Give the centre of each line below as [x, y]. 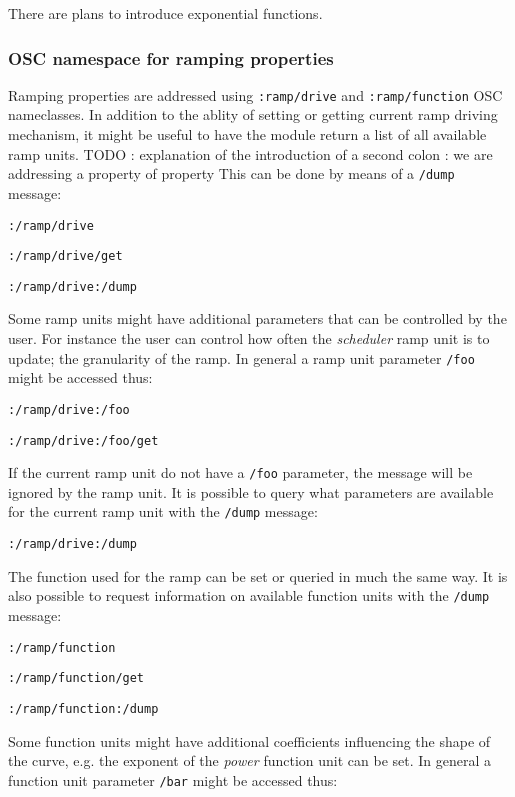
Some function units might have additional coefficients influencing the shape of [249, 740]
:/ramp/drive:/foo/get [83, 440]
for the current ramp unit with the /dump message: [163, 511]
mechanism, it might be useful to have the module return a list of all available [247, 134]
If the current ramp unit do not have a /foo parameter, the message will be [240, 472]
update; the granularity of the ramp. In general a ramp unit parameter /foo [241, 357]
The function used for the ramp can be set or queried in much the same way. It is [258, 575]
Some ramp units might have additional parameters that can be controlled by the [257, 318]
